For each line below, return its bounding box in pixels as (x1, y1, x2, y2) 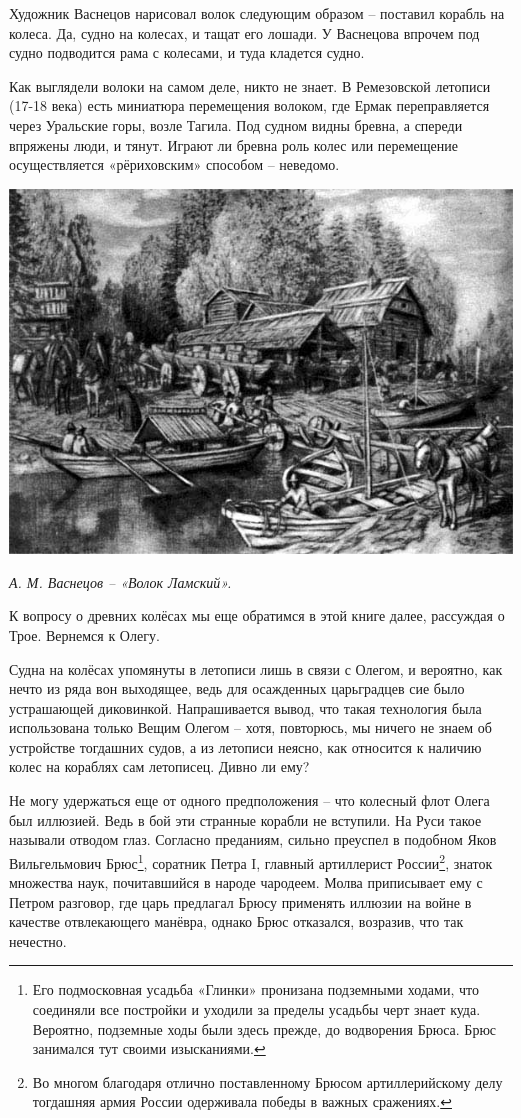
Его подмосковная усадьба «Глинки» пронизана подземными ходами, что (32, 979, 479, 1000)
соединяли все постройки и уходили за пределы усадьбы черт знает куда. (32, 999, 481, 1020)
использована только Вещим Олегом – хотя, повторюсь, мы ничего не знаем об (9, 717, 492, 738)
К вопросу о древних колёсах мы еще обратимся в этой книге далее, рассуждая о (9, 605, 505, 626)
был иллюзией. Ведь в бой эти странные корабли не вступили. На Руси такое (9, 809, 482, 830)
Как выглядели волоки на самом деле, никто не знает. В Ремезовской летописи (9, 75, 491, 96)
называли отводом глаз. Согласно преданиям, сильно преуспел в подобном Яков (9, 829, 497, 850)
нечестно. (9, 930, 67, 951)
